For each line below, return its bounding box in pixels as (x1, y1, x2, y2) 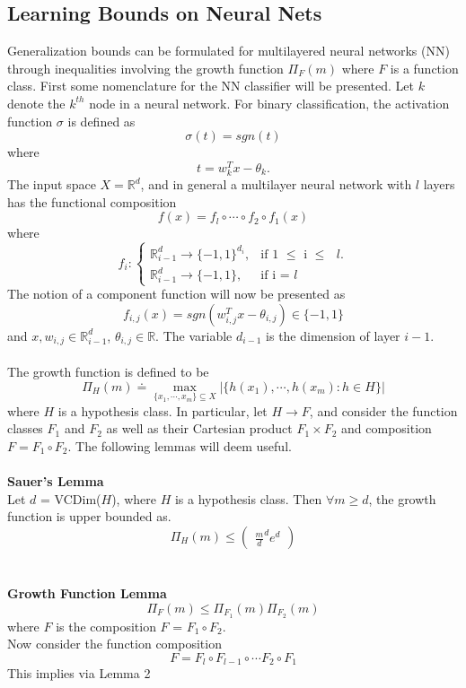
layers (423, 175, 455, 193)
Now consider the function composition (7, 634, 222, 653)
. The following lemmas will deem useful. (67, 436, 292, 455)
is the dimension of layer (266, 326, 400, 344)
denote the (7, 93, 66, 112)
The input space (7, 175, 96, 193)
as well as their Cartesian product (106, 419, 293, 438)
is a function (390, 58, 459, 77)
